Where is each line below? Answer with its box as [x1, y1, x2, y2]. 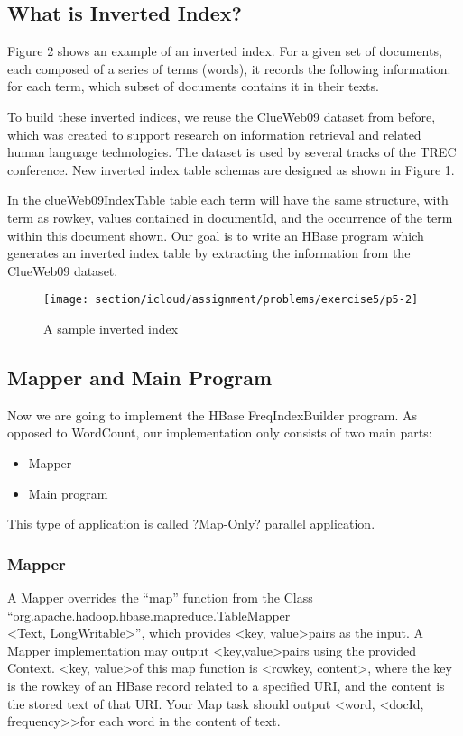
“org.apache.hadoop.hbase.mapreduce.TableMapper [7, 605, 291, 624]
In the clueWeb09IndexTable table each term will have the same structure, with [7, 190, 449, 209]
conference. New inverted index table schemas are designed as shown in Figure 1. [7, 160, 455, 179]
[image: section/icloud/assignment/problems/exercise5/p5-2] [43, 293, 419, 307]
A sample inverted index [43, 318, 179, 337]
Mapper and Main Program [7, 363, 273, 391]
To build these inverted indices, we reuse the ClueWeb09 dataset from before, [7, 106, 436, 125]
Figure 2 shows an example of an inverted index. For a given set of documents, [7, 41, 442, 60]
